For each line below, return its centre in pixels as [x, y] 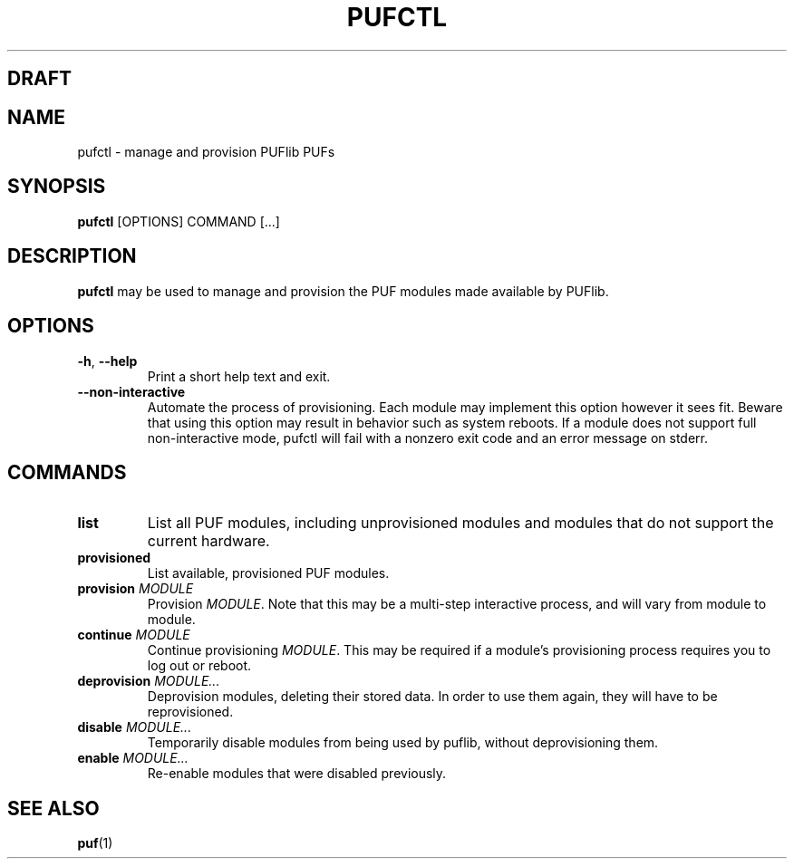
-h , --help [107, 361]
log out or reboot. [199, 666]
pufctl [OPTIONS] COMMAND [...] [179, 221]
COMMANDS [67, 472]
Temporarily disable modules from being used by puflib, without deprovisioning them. [403, 743]
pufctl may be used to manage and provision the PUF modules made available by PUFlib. [343, 291]
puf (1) [95, 843]
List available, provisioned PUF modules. [268, 573]
